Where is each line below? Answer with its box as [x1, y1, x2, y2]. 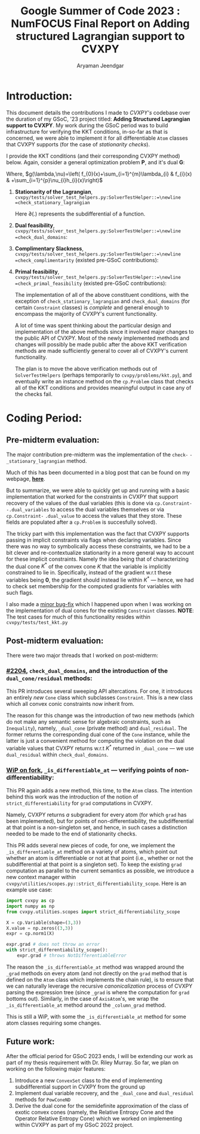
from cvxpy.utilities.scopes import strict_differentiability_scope [6, 909, 180, 915]
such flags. [6, 589, 34, 596]
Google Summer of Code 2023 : [20, 4, 180, 18]
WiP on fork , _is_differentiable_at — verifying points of [6, 766, 174, 774]
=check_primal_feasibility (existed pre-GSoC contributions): [14, 279, 167, 287]
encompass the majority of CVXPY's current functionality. [14, 310, 158, 317]
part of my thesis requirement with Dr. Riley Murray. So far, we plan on [6, 1059, 179, 1066]
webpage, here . [6, 475, 46, 482]
